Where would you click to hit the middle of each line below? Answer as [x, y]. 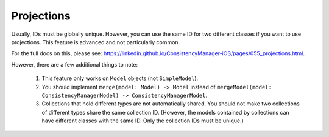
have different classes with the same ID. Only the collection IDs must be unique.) [143, 121]
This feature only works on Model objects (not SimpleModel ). [120, 78]
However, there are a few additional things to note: [75, 64]
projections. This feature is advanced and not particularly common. [96, 42]
